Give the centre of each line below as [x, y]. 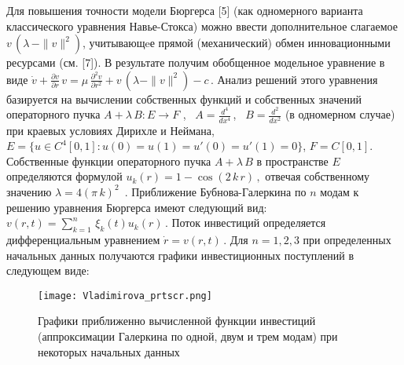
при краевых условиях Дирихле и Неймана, [110, 130]
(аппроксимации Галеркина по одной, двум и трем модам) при [188, 336]
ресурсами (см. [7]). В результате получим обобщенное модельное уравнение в [196, 62]
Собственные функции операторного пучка [109, 161]
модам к [340, 191]
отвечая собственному [318, 176]
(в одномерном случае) [340, 114]
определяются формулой [64, 176]
